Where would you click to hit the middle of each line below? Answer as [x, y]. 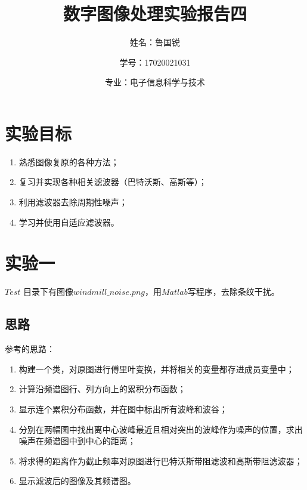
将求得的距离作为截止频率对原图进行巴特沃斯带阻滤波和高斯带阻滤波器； [161, 460]
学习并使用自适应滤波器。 [69, 222]
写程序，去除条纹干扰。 [233, 292]
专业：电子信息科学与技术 [155, 82]
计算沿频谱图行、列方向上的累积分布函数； [102, 389]
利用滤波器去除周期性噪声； [73, 202]
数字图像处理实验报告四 [155, 13]
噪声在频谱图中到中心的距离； [77, 441]
